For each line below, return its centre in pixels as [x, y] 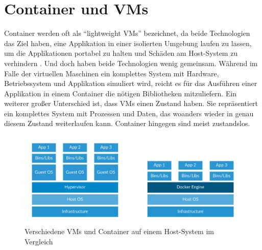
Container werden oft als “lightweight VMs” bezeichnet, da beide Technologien [127, 33]
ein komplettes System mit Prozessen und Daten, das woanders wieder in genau [129, 113]
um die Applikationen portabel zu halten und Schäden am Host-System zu [121, 53]
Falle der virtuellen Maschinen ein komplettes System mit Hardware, [112, 73]
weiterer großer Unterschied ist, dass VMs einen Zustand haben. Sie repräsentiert [131, 103]
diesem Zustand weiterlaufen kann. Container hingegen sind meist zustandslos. [127, 123]
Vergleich [39, 241]
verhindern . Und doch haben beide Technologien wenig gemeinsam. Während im [131, 63]
